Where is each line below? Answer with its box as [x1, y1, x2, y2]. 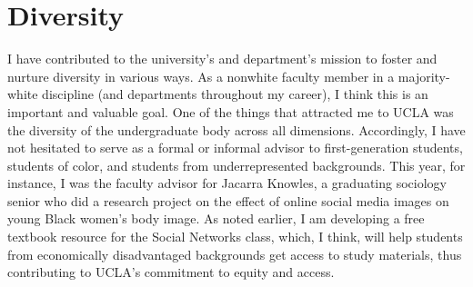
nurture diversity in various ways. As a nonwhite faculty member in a [7, 66, 395, 85]
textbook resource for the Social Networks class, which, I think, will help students [7, 227, 463, 246]
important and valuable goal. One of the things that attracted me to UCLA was [7, 102, 454, 121]
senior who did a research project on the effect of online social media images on [7, 191, 449, 210]
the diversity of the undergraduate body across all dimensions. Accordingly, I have [7, 120, 466, 139]
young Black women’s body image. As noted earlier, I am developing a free [7, 209, 425, 228]
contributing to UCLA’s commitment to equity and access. [7, 262, 335, 282]
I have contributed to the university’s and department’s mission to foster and [7, 49, 438, 68]
